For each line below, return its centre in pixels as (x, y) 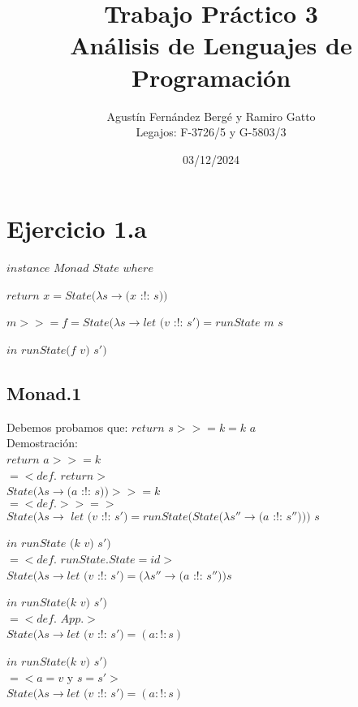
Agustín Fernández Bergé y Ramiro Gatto (211, 116)
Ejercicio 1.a (77, 228)
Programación (211, 77)
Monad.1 (44, 392)
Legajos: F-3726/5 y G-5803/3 (211, 132)
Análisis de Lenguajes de (211, 45)
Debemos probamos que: (67, 427)
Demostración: (42, 443)
